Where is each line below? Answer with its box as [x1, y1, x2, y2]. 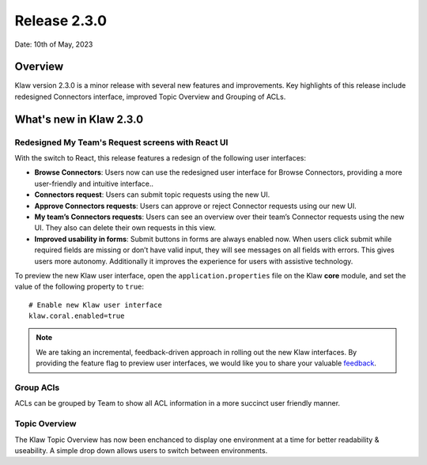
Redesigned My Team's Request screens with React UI [14, 137, 229, 148]
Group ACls [14, 382, 60, 393]
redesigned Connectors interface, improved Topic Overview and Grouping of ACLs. [14, 92, 286, 101]
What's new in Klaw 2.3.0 [14, 112, 144, 126]
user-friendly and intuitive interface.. [34, 179, 154, 188]
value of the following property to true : [14, 282, 145, 292]
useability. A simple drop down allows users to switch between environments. [14, 445, 268, 455]
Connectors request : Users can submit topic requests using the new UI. [34, 190, 270, 199]
